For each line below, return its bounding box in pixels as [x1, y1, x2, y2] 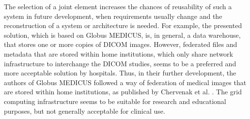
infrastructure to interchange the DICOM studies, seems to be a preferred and [4, 58, 236, 68]
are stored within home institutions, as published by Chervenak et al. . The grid [4, 87, 242, 97]
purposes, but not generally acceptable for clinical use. [4, 105, 165, 116]
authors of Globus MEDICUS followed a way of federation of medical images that [4, 77, 247, 87]
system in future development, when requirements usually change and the [4, 11, 222, 21]
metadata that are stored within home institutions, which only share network [4, 48, 233, 59]
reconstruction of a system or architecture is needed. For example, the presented [4, 20, 242, 30]
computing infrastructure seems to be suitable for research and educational [4, 96, 226, 106]
